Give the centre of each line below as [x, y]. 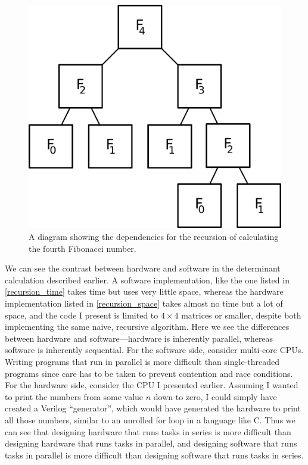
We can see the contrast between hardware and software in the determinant [143, 268]
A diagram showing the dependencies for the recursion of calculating [154, 237]
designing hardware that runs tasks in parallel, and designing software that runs [151, 443]
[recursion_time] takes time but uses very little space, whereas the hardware [144, 291]
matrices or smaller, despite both [241, 315]
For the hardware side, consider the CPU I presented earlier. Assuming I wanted [152, 385]
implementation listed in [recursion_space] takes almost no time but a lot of [144, 303]
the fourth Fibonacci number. [83, 248]
